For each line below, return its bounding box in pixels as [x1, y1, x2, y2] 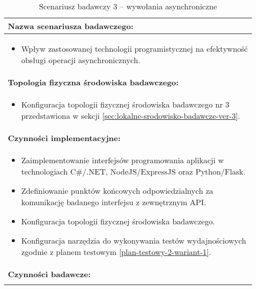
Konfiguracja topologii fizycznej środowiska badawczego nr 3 [21, 99, 229, 110]
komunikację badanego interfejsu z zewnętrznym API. [21, 196, 206, 208]
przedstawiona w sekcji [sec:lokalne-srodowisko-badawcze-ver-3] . [21, 110, 240, 121]
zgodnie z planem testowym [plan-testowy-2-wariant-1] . [21, 246, 211, 257]
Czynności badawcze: [8, 268, 91, 280]
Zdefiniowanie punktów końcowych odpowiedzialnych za [21, 185, 213, 196]
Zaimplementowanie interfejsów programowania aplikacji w [21, 154, 224, 166]
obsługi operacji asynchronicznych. [21, 54, 140, 66]
